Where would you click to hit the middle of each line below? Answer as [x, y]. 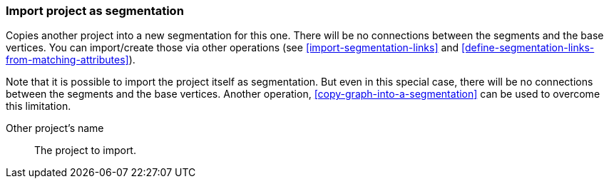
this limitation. [39, 106]
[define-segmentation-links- [528, 48]
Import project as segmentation [95, 11]
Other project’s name [55, 128]
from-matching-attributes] [67, 60]
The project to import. [85, 150]
